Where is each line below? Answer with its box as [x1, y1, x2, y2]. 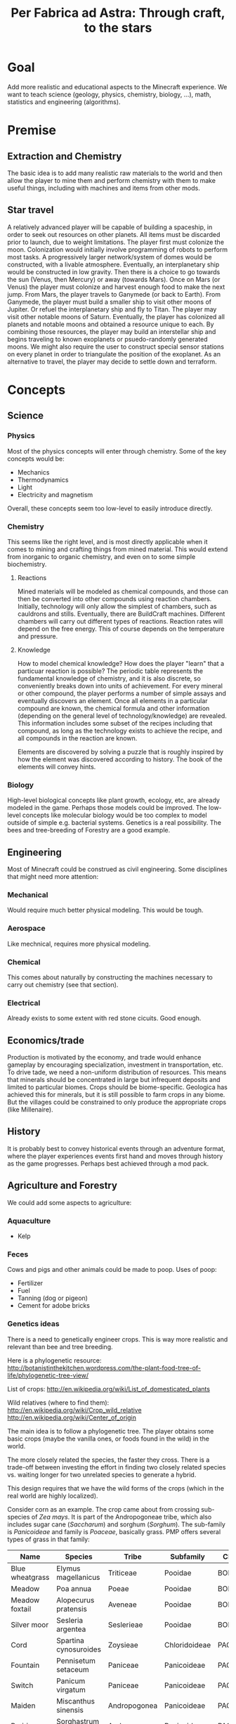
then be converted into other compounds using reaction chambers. [17, 594, 212, 603]
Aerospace [7, 923, 46, 933]
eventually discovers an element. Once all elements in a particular [17, 696, 209, 705]
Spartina [55, 1635, 84, 1645]
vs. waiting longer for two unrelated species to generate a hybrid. [7, 1470, 197, 1479]
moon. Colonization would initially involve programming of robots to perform [7, 245, 228, 254]
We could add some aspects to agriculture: [7, 1198, 132, 1207]
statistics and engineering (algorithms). [7, 97, 121, 106]
